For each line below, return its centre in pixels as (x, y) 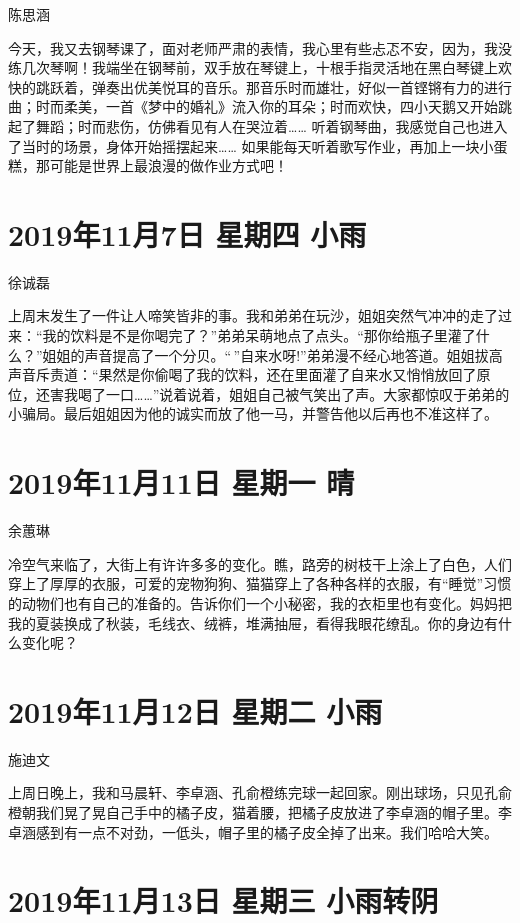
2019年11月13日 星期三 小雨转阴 (223, 900)
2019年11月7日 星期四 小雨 (187, 233)
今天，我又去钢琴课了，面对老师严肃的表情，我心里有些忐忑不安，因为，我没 (260, 47)
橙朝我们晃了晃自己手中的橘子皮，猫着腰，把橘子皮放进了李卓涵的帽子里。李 (260, 812)
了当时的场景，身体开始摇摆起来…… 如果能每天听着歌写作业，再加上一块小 (251, 145)
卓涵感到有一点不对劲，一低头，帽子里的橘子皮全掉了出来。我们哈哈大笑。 (253, 831)
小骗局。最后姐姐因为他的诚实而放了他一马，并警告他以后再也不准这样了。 (253, 413)
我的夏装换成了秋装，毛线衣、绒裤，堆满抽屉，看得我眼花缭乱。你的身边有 (253, 622)
